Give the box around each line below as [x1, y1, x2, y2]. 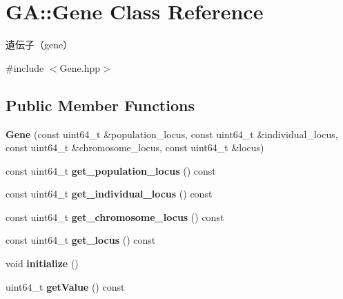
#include [6, 60, 44, 75]
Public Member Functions [6, 94, 195, 115]
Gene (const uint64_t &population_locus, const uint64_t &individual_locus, [6, 126, 338, 141]
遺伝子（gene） [6, 37, 73, 52]
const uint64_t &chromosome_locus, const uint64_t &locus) [6, 140, 264, 155]
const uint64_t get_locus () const [6, 233, 156, 247]
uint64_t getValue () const [6, 279, 125, 293]
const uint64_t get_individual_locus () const [6, 186, 213, 201]
